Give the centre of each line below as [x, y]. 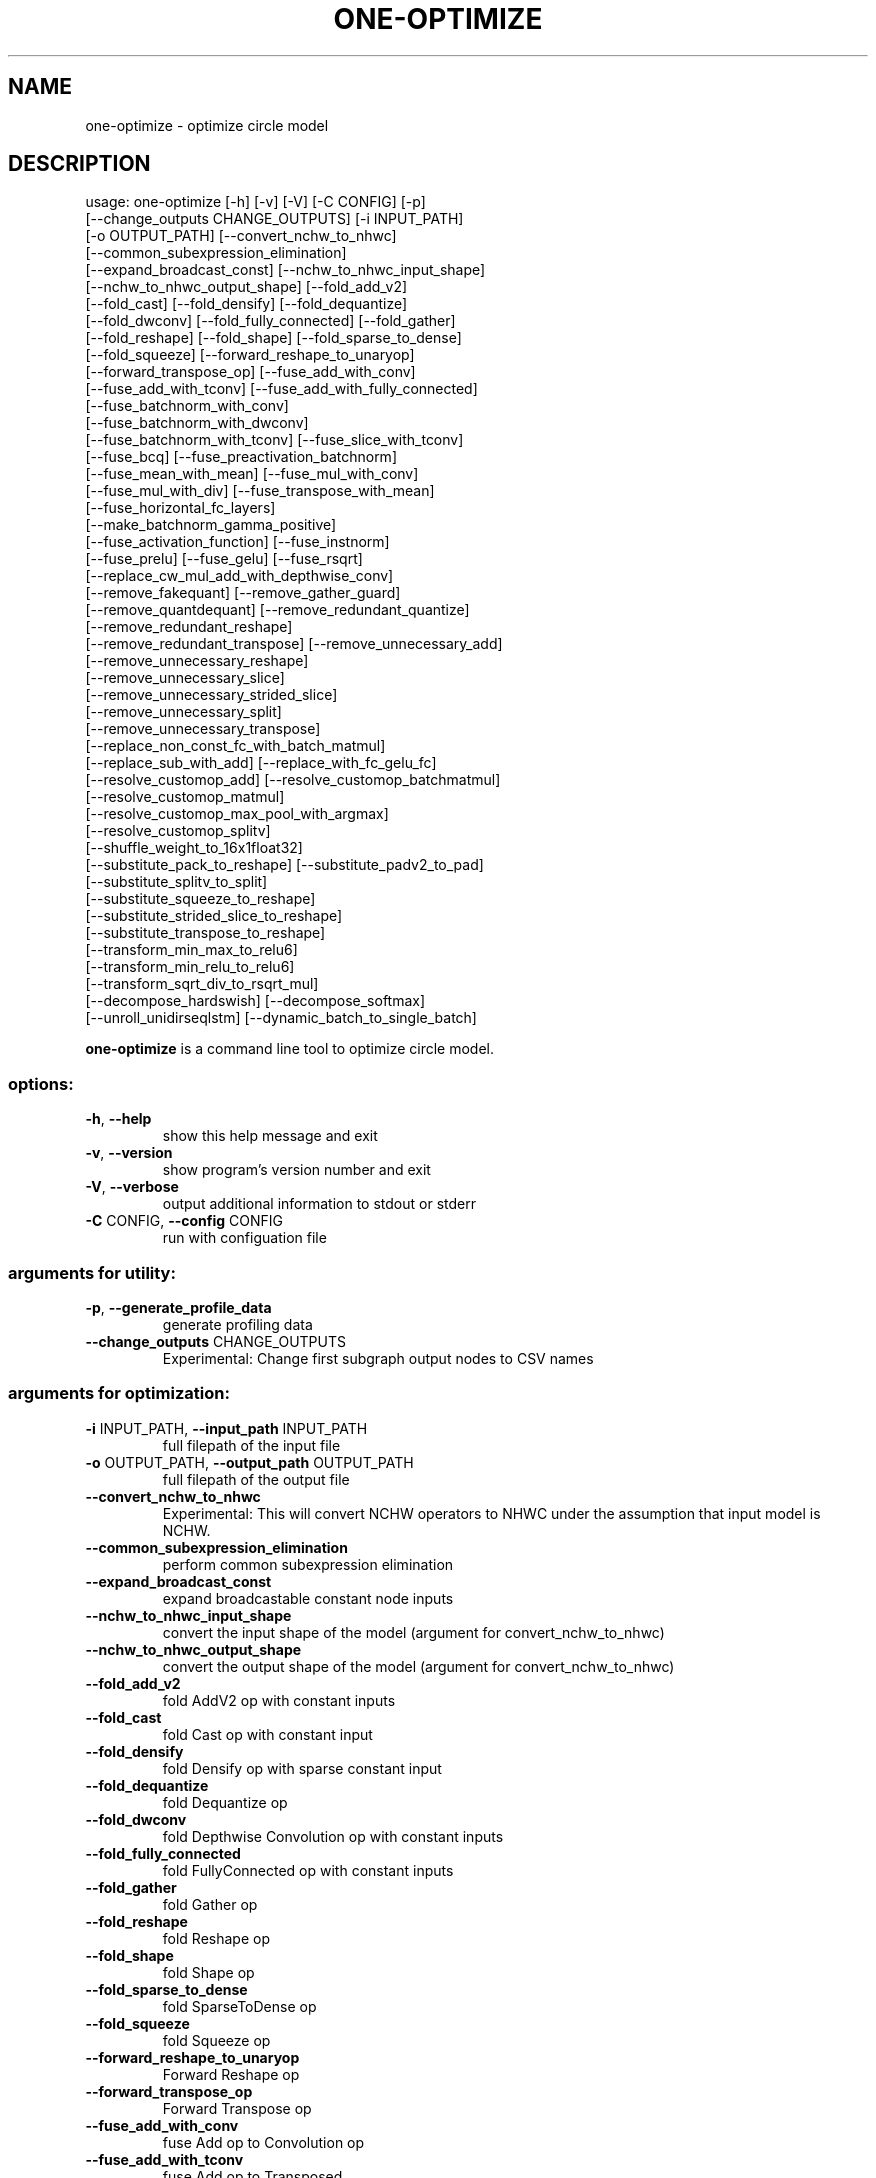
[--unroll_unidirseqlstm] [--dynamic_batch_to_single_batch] [281, 1018]
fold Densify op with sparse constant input [302, 1768]
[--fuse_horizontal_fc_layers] [180, 508]
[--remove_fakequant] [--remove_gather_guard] [243, 593]
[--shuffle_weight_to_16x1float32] [194, 848]
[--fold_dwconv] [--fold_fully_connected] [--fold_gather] [270, 321]
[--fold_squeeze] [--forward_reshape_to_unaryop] [250, 355]
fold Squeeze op [216, 2040]
